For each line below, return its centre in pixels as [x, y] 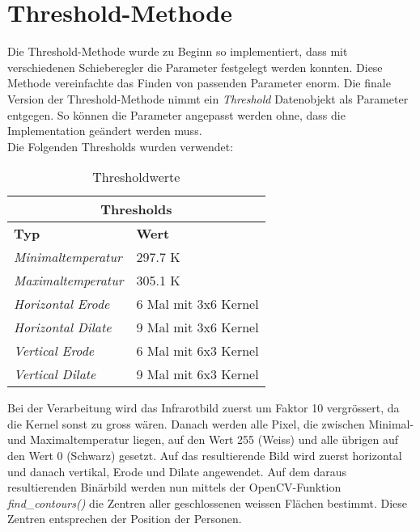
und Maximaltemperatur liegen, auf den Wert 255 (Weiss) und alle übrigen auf [203, 439]
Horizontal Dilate [63, 327]
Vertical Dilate [55, 374]
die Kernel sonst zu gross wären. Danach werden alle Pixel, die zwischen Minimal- [211, 423]
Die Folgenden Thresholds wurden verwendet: [121, 146]
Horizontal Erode [62, 304]
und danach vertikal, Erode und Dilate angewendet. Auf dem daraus [177, 471]
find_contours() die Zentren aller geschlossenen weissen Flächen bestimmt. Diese [208, 502]
